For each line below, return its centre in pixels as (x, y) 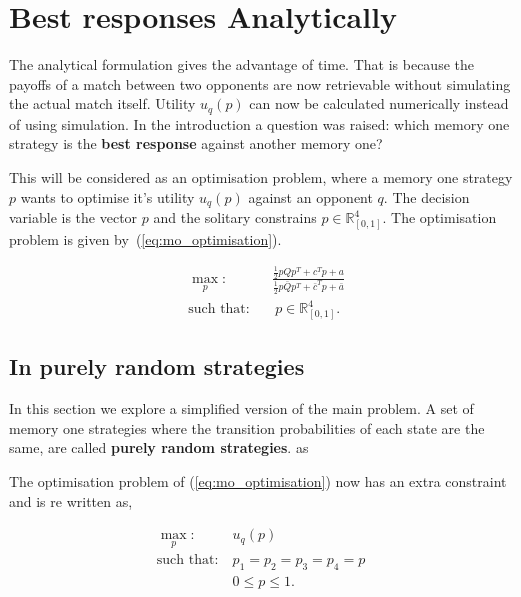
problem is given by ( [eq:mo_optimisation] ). (145, 238)
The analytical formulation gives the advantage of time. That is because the (241, 64)
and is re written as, (71, 500)
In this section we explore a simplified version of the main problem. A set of (241, 408)
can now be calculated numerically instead (379, 103)
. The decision (426, 196)
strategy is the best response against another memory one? (196, 143)
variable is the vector (73, 217)
